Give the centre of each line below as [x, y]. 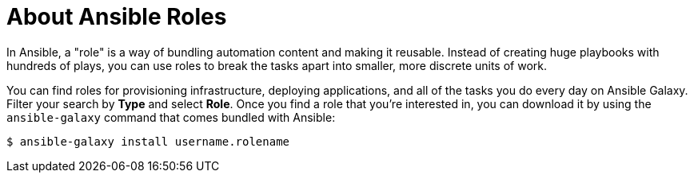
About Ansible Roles [117, 17]
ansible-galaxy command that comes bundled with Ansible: [171, 117]
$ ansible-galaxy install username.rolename [148, 141]
